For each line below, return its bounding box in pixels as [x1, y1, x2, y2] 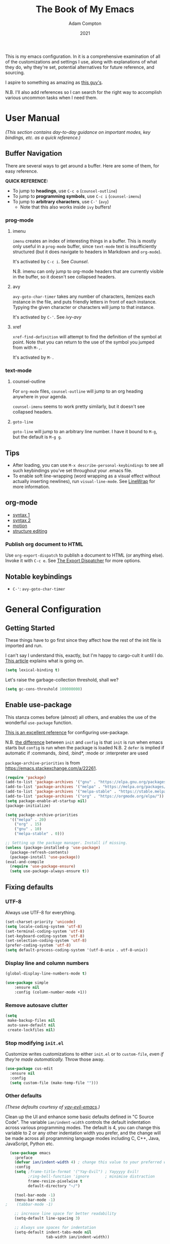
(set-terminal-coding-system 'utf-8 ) [5, 928, 85, 934]
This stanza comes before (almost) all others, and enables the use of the [5, 714, 157, 720]
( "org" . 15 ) [14, 822, 42, 827]
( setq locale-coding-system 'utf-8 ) [5, 924, 82, 929]
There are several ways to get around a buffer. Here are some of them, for [5, 162, 159, 168]
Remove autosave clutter [5, 1001, 68, 1009]
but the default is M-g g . [12, 434, 62, 440]
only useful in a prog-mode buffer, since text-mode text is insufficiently [12, 243, 157, 249]
